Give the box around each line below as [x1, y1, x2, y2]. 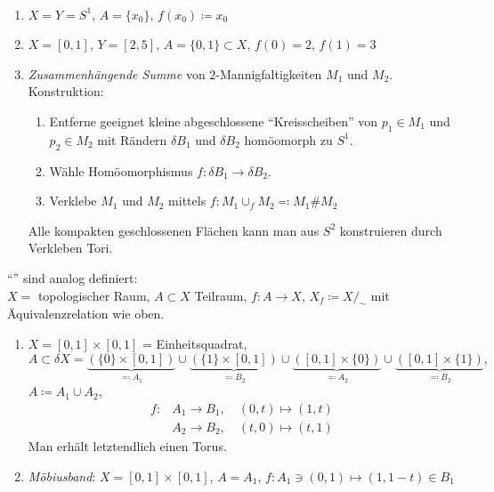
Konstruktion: [28, 82, 104, 101]
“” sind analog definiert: [7, 268, 138, 286]
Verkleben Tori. [28, 238, 113, 257]
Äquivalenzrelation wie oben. [7, 304, 165, 323]
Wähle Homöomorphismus [49, 161, 193, 180]
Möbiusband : [28, 466, 96, 485]
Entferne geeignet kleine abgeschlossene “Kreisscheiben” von [49, 111, 378, 130]
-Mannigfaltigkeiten [215, 64, 322, 83]
